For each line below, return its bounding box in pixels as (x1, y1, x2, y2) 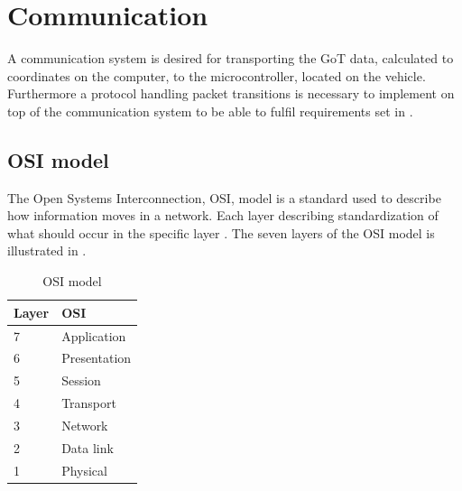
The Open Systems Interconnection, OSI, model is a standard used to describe (7, 188, 441, 207)
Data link (61, 438, 114, 457)
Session (61, 371, 101, 390)
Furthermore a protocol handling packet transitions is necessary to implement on (7, 84, 455, 103)
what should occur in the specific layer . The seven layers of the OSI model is (7, 223, 435, 242)
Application (61, 326, 126, 345)
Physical (61, 460, 107, 479)
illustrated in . (7, 241, 87, 260)
